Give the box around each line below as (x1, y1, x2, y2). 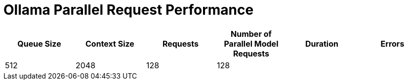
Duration (305, 38, 338, 49)
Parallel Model (224, 38, 279, 49)
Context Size (85, 38, 134, 49)
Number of (231, 28, 272, 39)
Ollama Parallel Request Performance (3, 1, 254, 18)
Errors (380, 38, 405, 49)
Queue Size (17, 38, 61, 49)
